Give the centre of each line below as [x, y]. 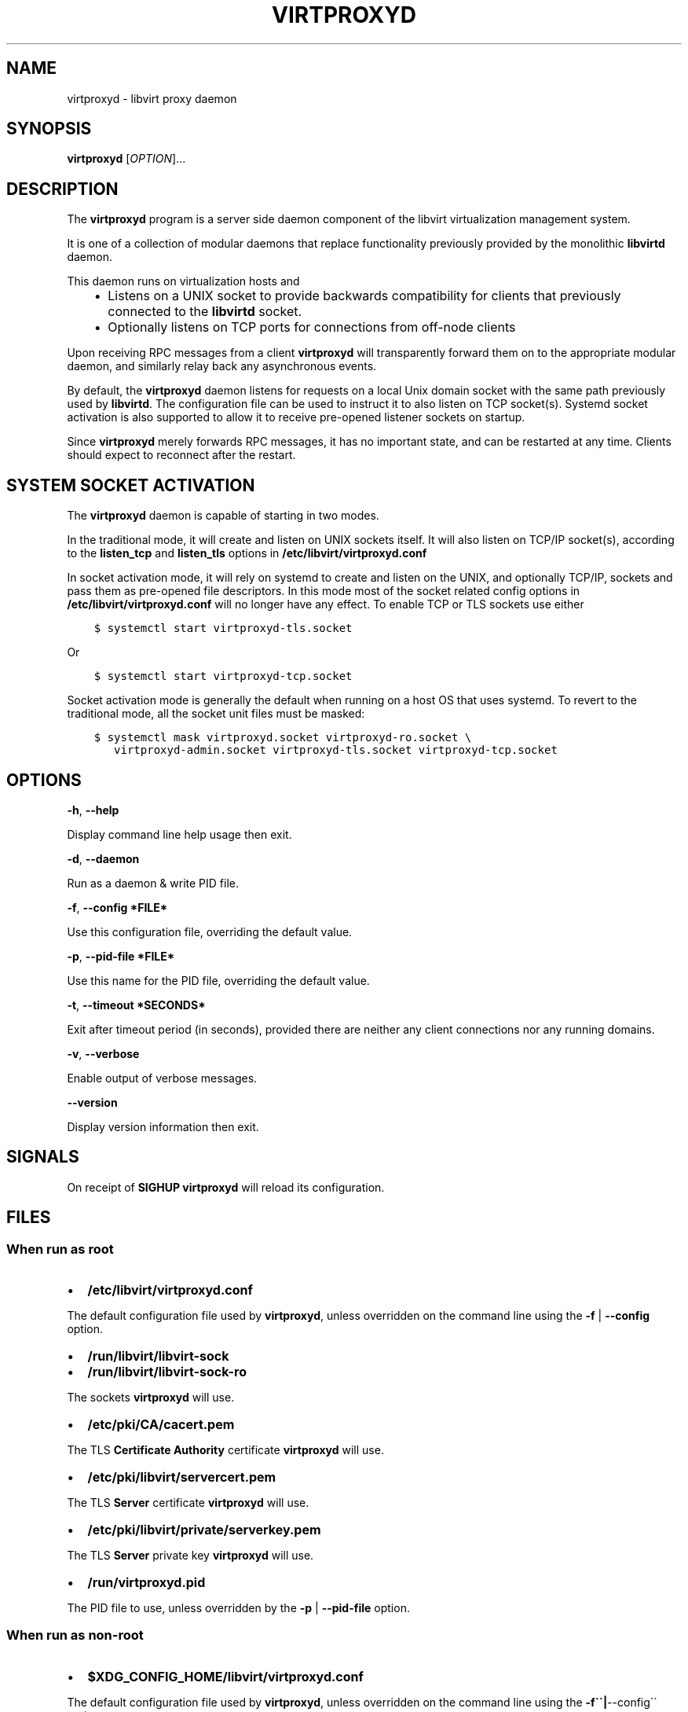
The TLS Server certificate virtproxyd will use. [188, 1503]
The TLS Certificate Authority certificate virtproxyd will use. [225, 1450]
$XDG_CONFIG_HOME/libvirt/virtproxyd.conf [225, 1676]
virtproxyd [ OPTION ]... [126, 159]
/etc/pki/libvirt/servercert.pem [182, 1477]
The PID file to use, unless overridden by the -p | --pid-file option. [238, 1608]
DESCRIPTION [62, 189]
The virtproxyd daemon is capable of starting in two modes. [223, 516]
